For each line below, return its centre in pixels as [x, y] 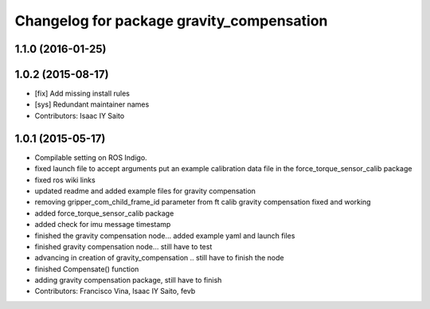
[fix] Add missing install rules [82, 94]
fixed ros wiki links [65, 180]
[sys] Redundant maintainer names [92, 104]
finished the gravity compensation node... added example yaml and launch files [165, 236]
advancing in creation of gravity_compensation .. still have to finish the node [159, 258]
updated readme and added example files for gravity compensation [145, 190]
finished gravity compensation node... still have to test [123, 246]
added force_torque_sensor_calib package [104, 213]
